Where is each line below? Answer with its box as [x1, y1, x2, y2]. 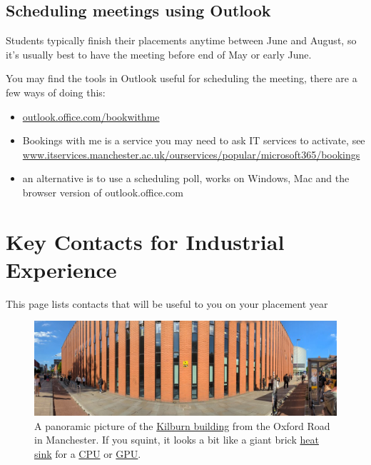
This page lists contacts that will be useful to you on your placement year [6, 296, 328, 311]
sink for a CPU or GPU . [34, 446, 141, 461]
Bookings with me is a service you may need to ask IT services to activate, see [22, 133, 365, 148]
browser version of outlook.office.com [22, 184, 183, 199]
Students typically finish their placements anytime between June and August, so [6, 33, 357, 48]
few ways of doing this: [6, 84, 106, 99]
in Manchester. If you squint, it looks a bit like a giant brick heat [34, 432, 319, 447]
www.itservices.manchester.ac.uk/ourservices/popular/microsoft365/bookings [22, 146, 360, 161]
